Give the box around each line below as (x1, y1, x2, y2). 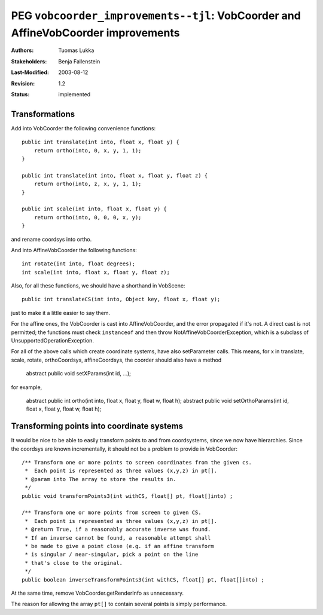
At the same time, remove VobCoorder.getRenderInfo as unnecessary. (11, 589, 184, 596)
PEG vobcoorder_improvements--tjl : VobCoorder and (11, 9, 301, 22)
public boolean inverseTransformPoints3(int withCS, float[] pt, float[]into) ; (22, 576, 265, 583)
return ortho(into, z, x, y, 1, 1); (33, 180, 142, 188)
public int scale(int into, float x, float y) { (22, 206, 167, 212)
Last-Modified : (11, 69, 49, 76)
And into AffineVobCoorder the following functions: (11, 246, 137, 253)
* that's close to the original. (25, 559, 123, 566)
